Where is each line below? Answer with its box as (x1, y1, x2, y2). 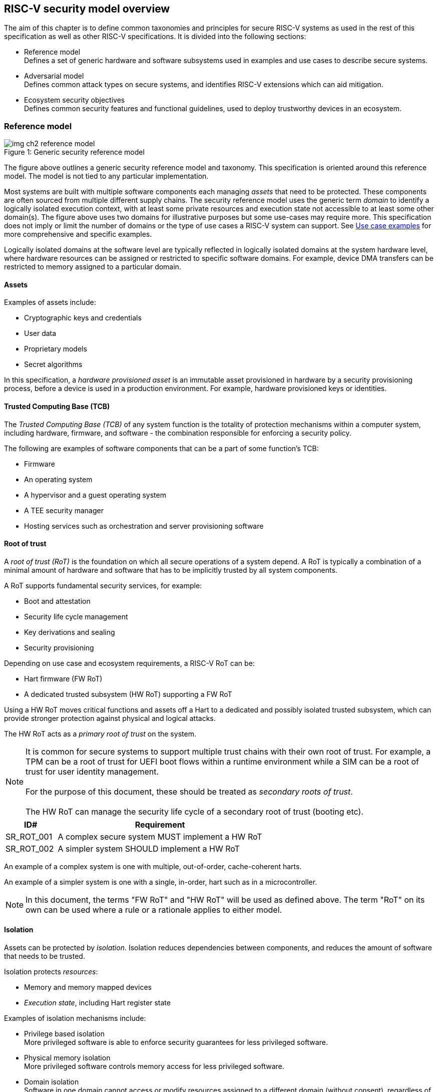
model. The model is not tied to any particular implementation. (4, 172, 209, 181)
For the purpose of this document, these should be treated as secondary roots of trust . (26, 786, 353, 797)
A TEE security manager (24, 506, 104, 515)
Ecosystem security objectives (24, 96, 125, 105)
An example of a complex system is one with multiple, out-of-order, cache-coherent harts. (4, 862, 302, 871)
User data (24, 329, 57, 338)
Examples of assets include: (4, 298, 96, 307)
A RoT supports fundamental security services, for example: (4, 581, 202, 590)
